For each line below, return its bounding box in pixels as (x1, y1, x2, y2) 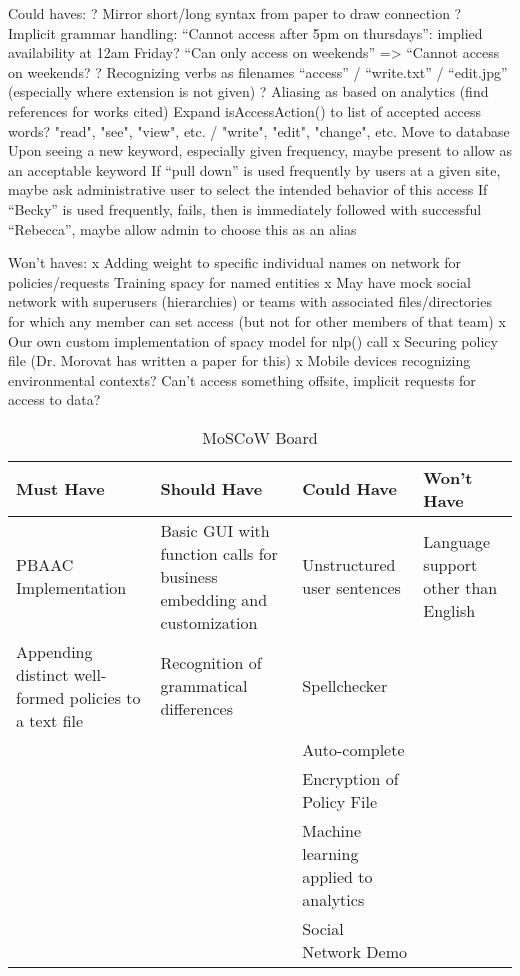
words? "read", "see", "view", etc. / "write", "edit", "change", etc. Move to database (8, 120, 510, 141)
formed (16, 685, 65, 709)
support (423, 553, 478, 577)
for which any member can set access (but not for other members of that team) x (8, 310, 506, 331)
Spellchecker (302, 674, 388, 698)
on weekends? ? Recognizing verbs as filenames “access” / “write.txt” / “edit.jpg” (8, 61, 508, 82)
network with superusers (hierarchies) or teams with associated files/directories (8, 291, 492, 312)
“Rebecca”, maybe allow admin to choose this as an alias (8, 218, 357, 239)
